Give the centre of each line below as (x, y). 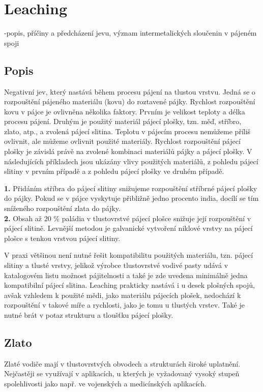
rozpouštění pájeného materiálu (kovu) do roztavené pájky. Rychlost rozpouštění (130, 101)
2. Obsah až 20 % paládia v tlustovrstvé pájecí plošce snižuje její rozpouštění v (128, 218)
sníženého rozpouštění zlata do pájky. (62, 208)
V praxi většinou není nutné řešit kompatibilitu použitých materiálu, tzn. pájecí (129, 255)
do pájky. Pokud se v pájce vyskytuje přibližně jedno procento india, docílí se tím (131, 198)
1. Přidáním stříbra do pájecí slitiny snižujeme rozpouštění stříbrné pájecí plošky (131, 188)
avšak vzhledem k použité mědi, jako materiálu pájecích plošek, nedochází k (123, 295)
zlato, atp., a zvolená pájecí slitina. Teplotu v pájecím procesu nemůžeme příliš (127, 131)
